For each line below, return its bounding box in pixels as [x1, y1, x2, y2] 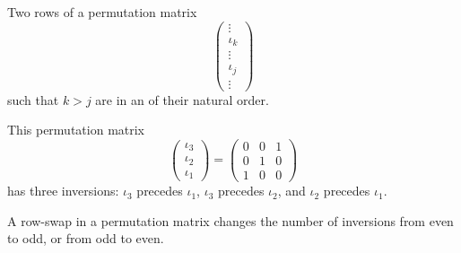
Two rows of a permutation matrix [7, 3, 197, 21]
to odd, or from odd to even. [7, 229, 164, 248]
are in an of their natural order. [95, 90, 269, 109]
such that [7, 90, 59, 109]
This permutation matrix [7, 120, 145, 139]
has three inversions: [7, 181, 119, 200]
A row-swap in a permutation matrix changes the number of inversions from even [7, 211, 454, 230]
